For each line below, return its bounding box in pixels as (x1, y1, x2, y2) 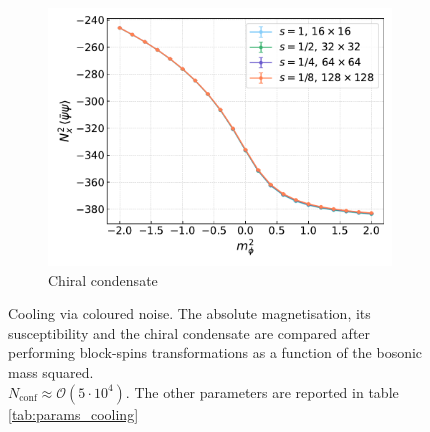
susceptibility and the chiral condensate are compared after (8, 322, 371, 343)
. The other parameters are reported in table (125, 381, 399, 402)
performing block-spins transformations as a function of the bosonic (8, 342, 423, 363)
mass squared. (8, 361, 94, 382)
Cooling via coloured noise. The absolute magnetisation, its (8, 303, 371, 324)
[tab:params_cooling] (8, 403, 139, 424)
